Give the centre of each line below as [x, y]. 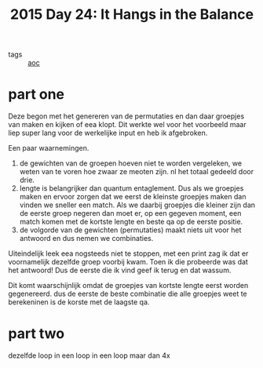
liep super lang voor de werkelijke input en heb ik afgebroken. [108, 133]
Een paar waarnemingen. [49, 148]
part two [37, 334]
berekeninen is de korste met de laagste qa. [79, 302]
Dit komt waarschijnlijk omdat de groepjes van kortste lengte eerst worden [128, 286]
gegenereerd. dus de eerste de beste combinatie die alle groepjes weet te [128, 294]
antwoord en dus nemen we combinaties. [86, 239]
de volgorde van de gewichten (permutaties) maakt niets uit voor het [130, 230]
